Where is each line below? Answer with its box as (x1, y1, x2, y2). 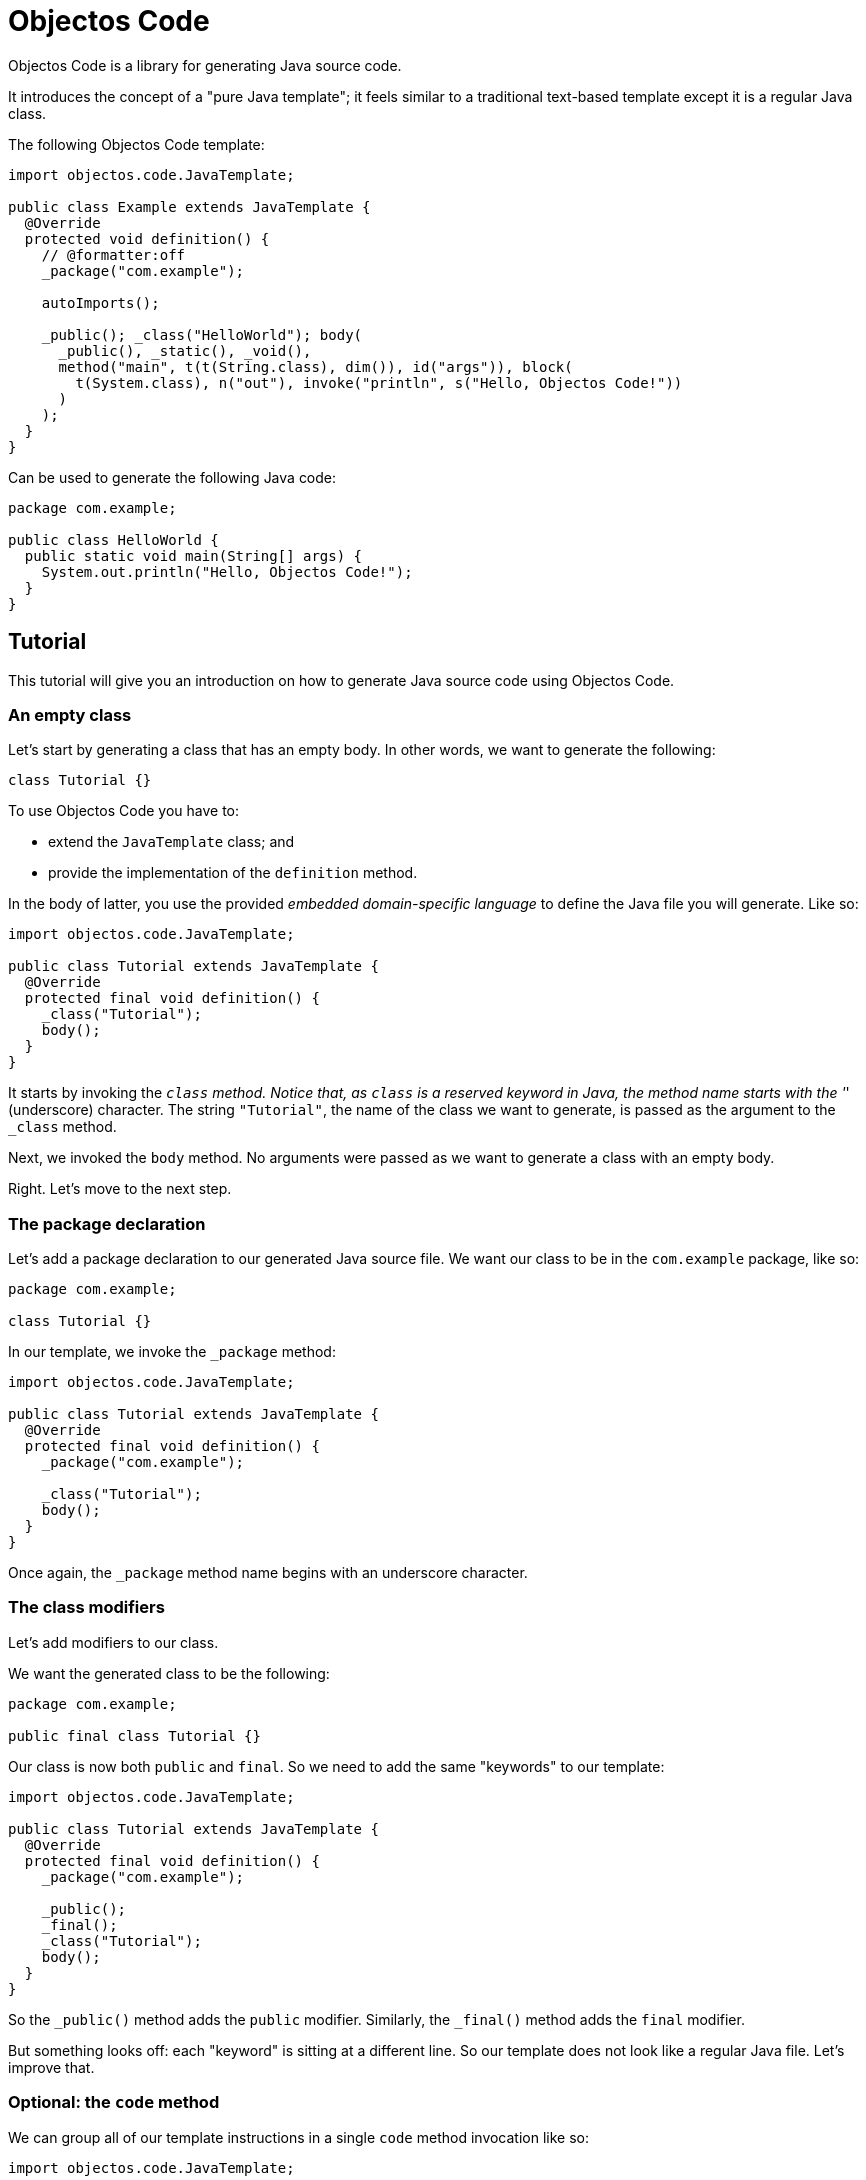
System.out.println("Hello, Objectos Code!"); (41, 563, 413, 580)
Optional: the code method (8, 2092, 220, 2113)
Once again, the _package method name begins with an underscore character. (8, 1564, 528, 1582)
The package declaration (8, 1213, 206, 1234)
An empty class (8, 704, 132, 725)
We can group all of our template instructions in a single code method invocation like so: (8, 2128, 590, 2146)
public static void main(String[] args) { (24, 547, 363, 564)
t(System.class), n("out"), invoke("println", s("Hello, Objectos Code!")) (75, 374, 683, 391)
